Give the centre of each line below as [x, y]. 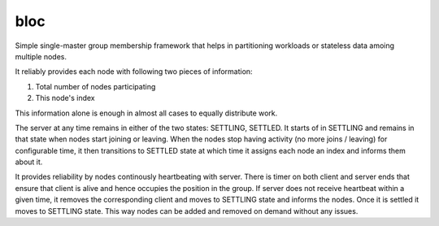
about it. [29, 162]
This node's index [65, 98]
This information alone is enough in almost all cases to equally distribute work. [146, 113]
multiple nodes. [41, 56]
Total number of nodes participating [96, 86]
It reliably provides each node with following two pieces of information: [134, 72]
